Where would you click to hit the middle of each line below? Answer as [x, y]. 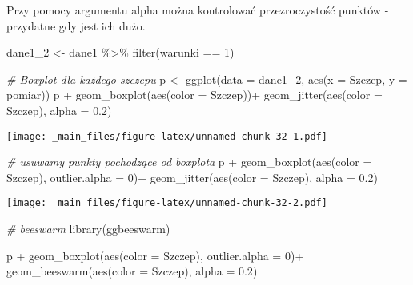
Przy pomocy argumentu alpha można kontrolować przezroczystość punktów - [198, 10]
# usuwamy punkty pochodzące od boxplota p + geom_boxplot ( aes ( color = [189, 162]
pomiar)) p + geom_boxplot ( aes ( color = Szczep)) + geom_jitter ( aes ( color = [194, 95]
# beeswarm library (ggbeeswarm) [88, 229]
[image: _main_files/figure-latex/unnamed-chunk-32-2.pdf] [167, 203]
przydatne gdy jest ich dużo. [76, 25]
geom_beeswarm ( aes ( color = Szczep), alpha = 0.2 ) [132, 271]
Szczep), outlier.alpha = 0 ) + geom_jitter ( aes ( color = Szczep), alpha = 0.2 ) [192, 177]
